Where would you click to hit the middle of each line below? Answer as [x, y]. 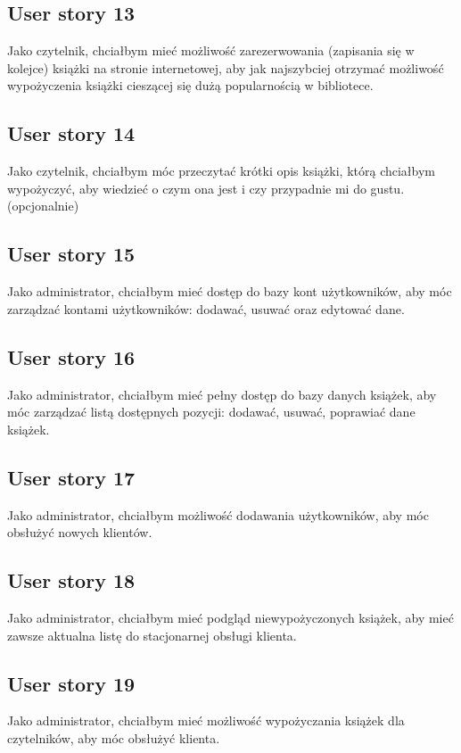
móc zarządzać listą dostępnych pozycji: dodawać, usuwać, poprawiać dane [211, 412]
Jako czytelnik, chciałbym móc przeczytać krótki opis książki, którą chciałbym [222, 171]
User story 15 [71, 254]
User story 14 [71, 133]
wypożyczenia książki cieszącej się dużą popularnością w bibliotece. [190, 85]
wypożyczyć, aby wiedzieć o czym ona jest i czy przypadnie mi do [187, 188]
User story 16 [71, 356]
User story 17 [71, 477]
